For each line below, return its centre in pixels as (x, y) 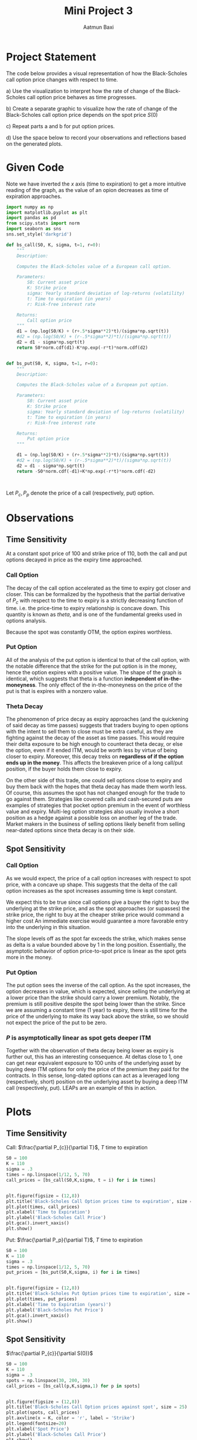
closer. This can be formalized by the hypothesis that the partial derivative (96, 594)
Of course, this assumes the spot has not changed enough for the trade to (96, 793)
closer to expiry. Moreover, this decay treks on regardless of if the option (95, 756)
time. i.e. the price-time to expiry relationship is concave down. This (88, 608)
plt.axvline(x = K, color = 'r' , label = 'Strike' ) (70, 1418)
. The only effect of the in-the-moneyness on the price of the (109, 685)
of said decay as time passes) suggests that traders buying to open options (97, 725)
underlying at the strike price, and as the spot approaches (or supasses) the (98, 908)
